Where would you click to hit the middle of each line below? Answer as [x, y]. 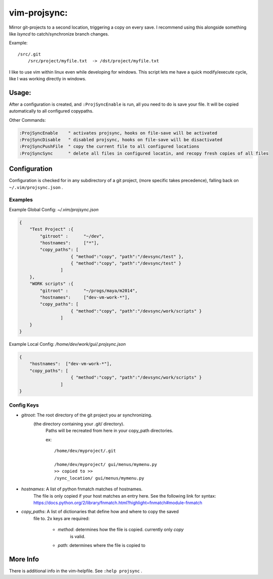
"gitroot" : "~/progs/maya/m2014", [89, 290]
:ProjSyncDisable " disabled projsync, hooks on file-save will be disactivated [121, 140]
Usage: [20, 93]
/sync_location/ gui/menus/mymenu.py [99, 478]
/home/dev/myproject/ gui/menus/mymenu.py [106, 464]
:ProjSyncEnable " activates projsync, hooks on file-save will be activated [118, 133]
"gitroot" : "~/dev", [72, 236]
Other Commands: [28, 120]
